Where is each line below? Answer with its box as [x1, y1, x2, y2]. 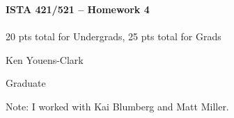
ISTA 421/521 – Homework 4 [6, 2, 150, 16]
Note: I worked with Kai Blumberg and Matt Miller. [6, 99, 229, 113]
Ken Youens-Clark [6, 52, 84, 67]
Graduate [6, 76, 46, 90]
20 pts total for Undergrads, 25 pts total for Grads [6, 29, 221, 44]
